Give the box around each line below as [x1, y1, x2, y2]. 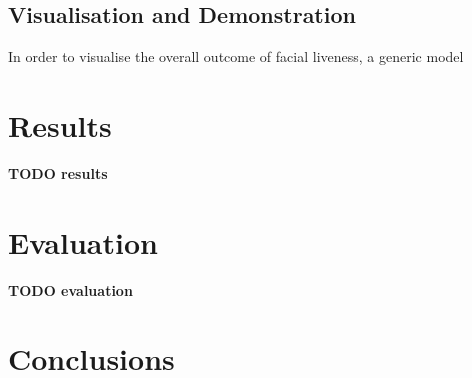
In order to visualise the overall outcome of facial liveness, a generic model [8, 46, 464, 67]
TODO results [8, 162, 108, 183]
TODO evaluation [8, 279, 133, 300]
